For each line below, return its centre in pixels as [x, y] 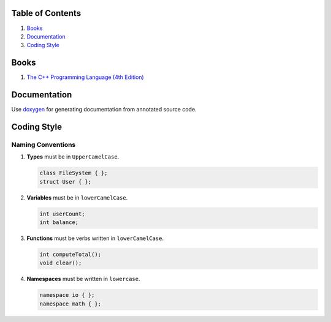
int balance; [59, 223]
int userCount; [62, 214]
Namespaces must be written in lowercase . [83, 279]
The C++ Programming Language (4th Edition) [85, 77]
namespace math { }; [70, 304]
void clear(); [61, 263]
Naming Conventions [44, 144]
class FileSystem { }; [74, 173]
